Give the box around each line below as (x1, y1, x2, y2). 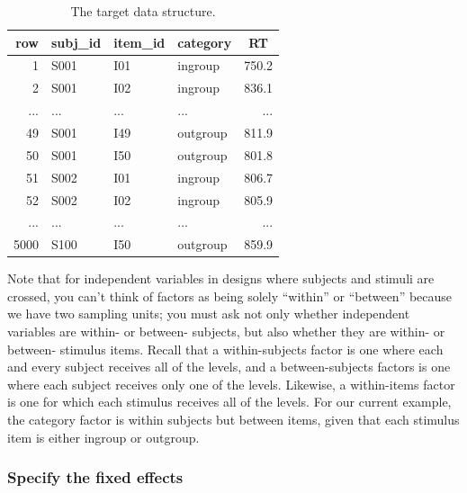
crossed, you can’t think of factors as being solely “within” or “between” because (7, 286, 453, 305)
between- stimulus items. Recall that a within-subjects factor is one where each (7, 339, 444, 358)
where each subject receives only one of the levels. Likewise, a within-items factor (7, 374, 455, 393)
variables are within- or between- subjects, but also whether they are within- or (7, 322, 445, 341)
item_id (113, 32, 166, 51)
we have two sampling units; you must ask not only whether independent (7, 304, 410, 323)
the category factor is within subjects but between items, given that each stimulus (7, 410, 460, 429)
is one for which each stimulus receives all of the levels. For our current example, (7, 392, 452, 411)
